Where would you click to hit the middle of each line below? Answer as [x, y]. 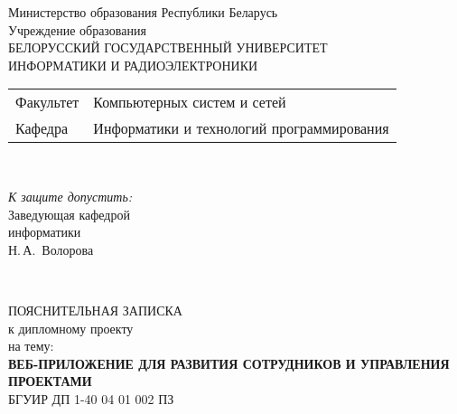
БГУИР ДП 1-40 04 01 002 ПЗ [91, 398]
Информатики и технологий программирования [241, 128]
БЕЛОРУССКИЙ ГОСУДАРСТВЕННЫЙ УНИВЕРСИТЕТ [168, 47]
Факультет [47, 102]
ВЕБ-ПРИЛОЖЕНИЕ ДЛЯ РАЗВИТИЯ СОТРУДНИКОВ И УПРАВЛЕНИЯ [229, 363]
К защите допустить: [70, 196]
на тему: [31, 346]
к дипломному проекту [71, 328]
